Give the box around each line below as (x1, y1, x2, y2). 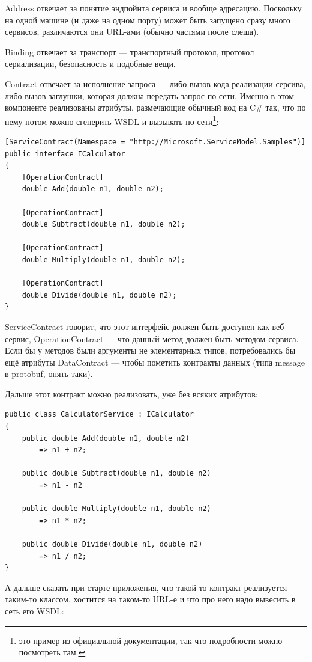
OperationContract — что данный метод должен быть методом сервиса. (34, 332, 299, 345)
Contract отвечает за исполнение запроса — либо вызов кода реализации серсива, (5, 77, 306, 90)
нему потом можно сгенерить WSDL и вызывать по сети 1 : (5, 113, 219, 127)
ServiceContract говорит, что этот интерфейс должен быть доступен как (5, 320, 269, 333)
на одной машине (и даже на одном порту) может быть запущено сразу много (5, 13, 290, 26)
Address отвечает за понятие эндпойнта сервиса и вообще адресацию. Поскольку (5, 2, 302, 14)
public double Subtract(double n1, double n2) (22, 469, 211, 478)
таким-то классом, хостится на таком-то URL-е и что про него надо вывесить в (5, 593, 296, 605)
